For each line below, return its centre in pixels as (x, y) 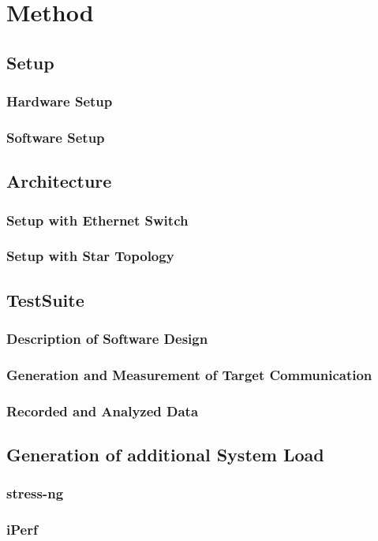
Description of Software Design (107, 339)
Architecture (59, 181)
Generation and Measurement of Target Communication (189, 374)
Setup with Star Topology (90, 256)
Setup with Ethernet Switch (97, 220)
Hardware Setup (60, 101)
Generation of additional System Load (165, 455)
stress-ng (35, 493)
